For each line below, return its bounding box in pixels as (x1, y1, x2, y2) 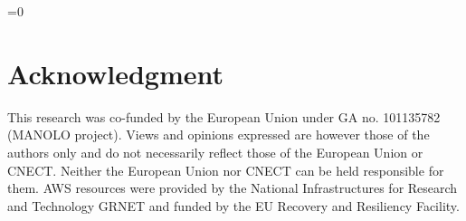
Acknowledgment (7, 54, 223, 91)
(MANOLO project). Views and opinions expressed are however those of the (7, 125, 430, 144)
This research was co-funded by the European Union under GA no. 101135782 (7, 107, 441, 126)
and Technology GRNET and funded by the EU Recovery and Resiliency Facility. (7, 196, 460, 215)
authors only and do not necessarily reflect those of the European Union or (7, 142, 423, 161)
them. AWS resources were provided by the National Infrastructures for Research (7, 178, 458, 197)
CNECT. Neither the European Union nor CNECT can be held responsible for (7, 160, 444, 179)
